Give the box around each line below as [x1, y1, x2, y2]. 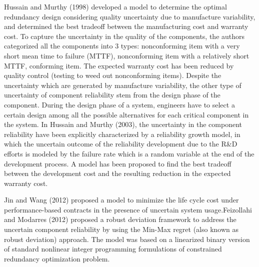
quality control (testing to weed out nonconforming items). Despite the [4, 70, 221, 80]
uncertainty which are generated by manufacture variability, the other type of [4, 79, 241, 90]
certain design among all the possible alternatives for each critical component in [4, 109, 249, 119]
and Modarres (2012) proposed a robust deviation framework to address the [4, 214, 236, 224]
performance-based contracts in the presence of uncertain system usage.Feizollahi [4, 204, 252, 214]
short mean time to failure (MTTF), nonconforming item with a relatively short [4, 50, 249, 60]
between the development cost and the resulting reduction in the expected [4, 168, 231, 178]
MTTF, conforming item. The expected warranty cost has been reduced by [4, 60, 234, 70]
